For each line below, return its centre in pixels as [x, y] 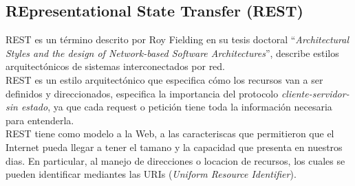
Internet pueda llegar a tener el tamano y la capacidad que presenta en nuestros [174, 147]
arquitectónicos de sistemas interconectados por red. [116, 66]
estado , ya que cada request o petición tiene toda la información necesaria [176, 107]
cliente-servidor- [315, 93]
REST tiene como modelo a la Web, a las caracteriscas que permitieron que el [170, 133]
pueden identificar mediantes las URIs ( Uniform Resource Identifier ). [151, 174]
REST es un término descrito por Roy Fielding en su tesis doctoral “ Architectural [177, 39]
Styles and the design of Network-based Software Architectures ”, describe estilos [172, 53]
